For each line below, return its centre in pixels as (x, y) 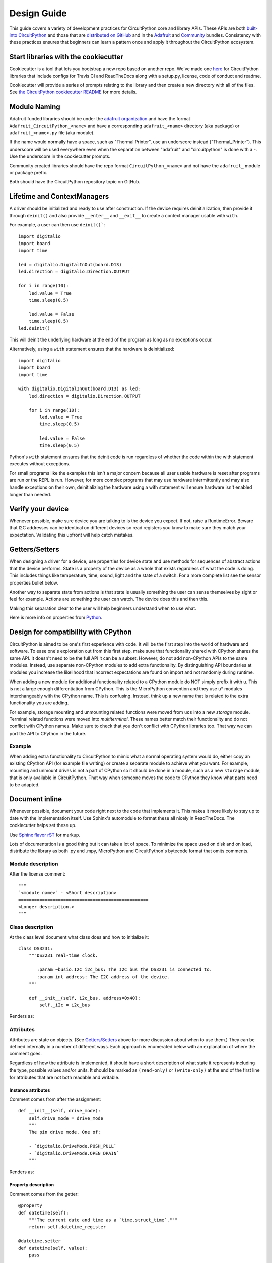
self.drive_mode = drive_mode (66, 1118)
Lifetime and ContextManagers (59, 196)
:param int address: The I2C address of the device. (103, 977)
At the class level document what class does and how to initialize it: (79, 937)
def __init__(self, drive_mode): (59, 1111)
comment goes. (26, 1054)
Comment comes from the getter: (44, 1194)
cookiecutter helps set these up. (43, 825)
